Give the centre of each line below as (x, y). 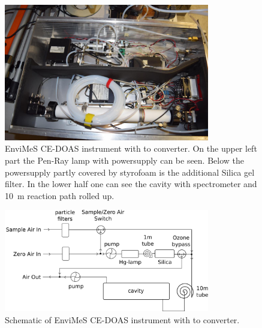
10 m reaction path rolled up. (60, 195)
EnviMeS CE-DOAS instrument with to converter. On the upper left (131, 148)
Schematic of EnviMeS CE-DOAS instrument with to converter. (122, 319)
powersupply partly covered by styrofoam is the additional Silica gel (130, 172)
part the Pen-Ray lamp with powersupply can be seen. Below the (125, 160)
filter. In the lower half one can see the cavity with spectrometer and (131, 184)
